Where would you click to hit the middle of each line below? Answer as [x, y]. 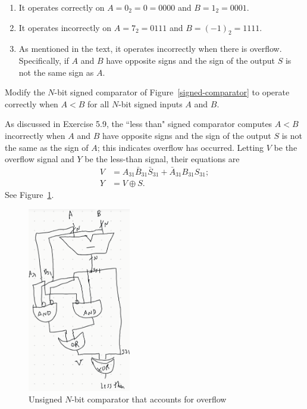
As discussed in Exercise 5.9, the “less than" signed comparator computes [139, 124]
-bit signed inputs [151, 103]
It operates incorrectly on [65, 27]
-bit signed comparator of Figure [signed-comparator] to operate [172, 92]
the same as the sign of [47, 147]
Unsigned [46, 399]
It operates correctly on [62, 7]
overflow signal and [40, 159]
